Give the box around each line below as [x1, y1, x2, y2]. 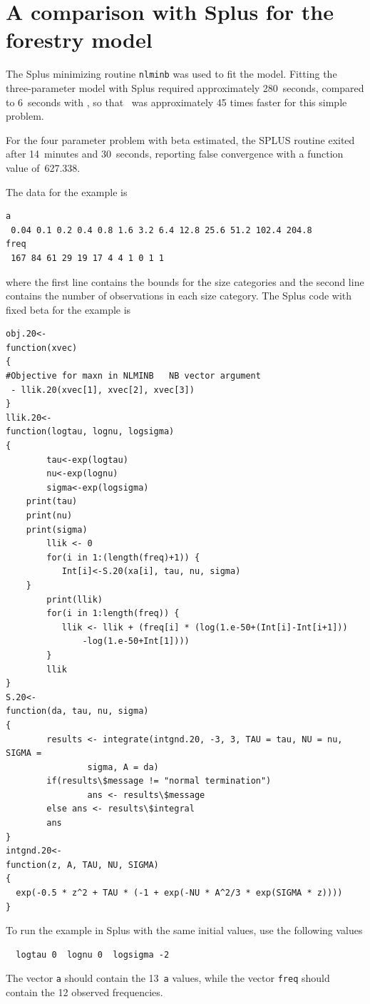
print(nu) [26, 511, 73, 521]
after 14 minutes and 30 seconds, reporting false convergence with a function [6, 146, 344, 161]
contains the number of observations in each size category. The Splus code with [6, 288, 352, 303]
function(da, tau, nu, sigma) [6, 706, 149, 717]
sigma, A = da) [87, 762, 159, 772]
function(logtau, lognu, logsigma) [6, 426, 175, 437]
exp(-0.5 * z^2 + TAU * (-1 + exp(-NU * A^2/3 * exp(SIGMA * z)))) [16, 888, 343, 898]
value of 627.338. [6, 160, 81, 175]
